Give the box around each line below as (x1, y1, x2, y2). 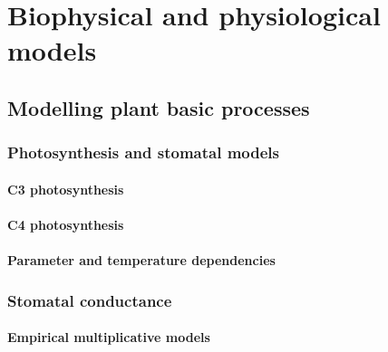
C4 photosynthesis (7, 214, 124, 233)
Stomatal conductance (7, 289, 172, 311)
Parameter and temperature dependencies (7, 251, 276, 270)
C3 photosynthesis (7, 179, 124, 198)
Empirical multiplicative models (7, 328, 210, 347)
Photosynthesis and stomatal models (7, 141, 279, 164)
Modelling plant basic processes (7, 93, 310, 121)
